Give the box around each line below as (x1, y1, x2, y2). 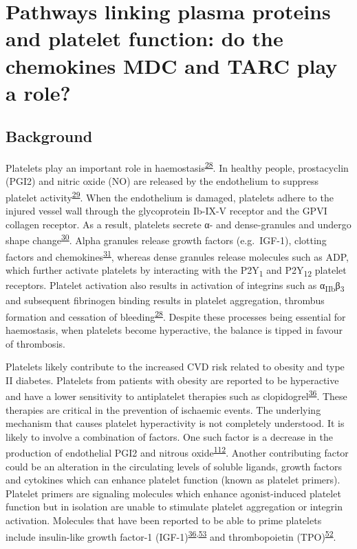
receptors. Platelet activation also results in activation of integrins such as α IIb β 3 (6, 278, 345, 294)
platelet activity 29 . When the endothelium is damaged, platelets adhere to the (6, 188, 334, 204)
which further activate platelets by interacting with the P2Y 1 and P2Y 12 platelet (6, 262, 347, 279)
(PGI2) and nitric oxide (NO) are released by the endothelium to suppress (6, 174, 318, 188)
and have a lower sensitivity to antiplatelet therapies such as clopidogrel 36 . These (6, 387, 347, 403)
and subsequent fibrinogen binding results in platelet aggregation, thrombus (6, 293, 325, 308)
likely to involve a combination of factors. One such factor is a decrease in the (6, 429, 333, 443)
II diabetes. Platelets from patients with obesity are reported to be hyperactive (6, 372, 339, 387)
